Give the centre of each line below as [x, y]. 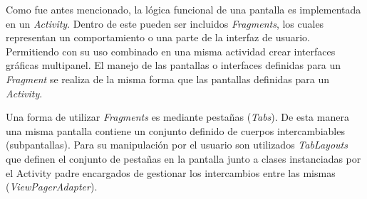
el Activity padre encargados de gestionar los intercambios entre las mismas [171, 172]
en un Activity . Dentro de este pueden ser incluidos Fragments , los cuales [165, 23]
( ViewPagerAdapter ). [52, 187]
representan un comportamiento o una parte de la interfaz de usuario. [158, 37]
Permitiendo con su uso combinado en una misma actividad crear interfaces [171, 51]
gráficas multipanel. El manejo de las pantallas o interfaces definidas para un [174, 65]
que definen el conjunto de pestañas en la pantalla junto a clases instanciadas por [183, 158]
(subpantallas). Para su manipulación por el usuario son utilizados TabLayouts [177, 145]
